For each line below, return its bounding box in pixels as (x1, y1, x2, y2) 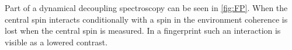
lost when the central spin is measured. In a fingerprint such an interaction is (5, 24, 281, 37)
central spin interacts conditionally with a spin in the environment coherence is (5, 13, 288, 25)
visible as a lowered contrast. (5, 35, 108, 48)
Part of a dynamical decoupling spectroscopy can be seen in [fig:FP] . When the (5, 2, 288, 13)
